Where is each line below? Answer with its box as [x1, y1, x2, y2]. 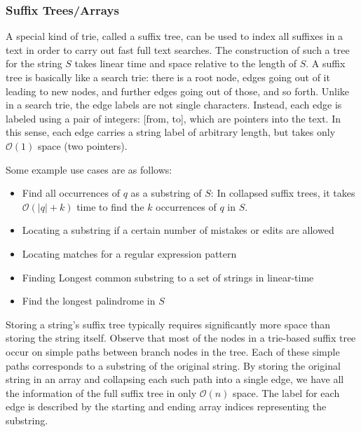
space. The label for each [233, 385, 340, 400]
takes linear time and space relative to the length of [74, 56, 297, 71]
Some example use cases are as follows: [6, 162, 172, 176]
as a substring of [130, 186, 202, 200]
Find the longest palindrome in [22, 293, 156, 308]
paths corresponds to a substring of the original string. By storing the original [6, 358, 341, 372]
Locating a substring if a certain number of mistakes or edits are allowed [22, 223, 334, 237]
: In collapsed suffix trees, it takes [210, 186, 355, 200]
